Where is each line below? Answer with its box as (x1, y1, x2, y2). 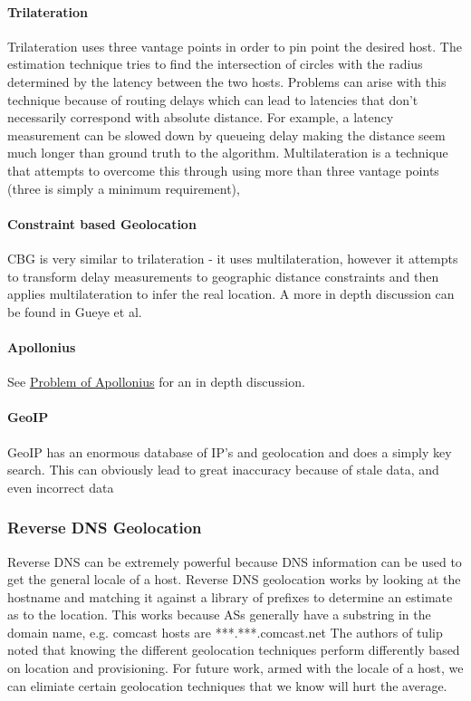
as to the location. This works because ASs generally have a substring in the (7, 605, 431, 624)
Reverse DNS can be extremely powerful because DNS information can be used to (7, 552, 462, 571)
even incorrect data (7, 477, 114, 496)
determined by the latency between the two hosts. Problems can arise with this (7, 72, 447, 91)
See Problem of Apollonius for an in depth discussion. (7, 372, 305, 391)
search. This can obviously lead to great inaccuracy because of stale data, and (7, 460, 439, 479)
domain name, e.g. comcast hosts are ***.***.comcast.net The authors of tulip (7, 622, 443, 641)
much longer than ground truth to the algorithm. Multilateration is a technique (7, 143, 448, 162)
